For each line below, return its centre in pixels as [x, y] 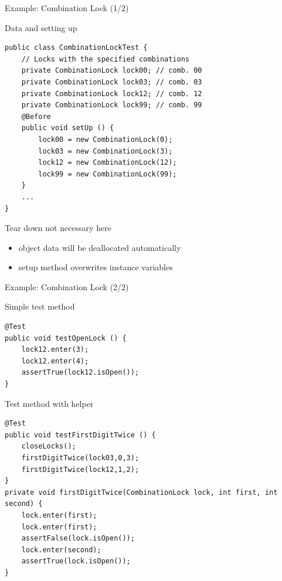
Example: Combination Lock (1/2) [67, 8]
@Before [36, 116]
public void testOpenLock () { [66, 338]
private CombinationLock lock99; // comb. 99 [112, 105]
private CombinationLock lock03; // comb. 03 [112, 82]
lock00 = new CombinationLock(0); [106, 139]
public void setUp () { [68, 128]
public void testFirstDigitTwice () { [80, 435]
